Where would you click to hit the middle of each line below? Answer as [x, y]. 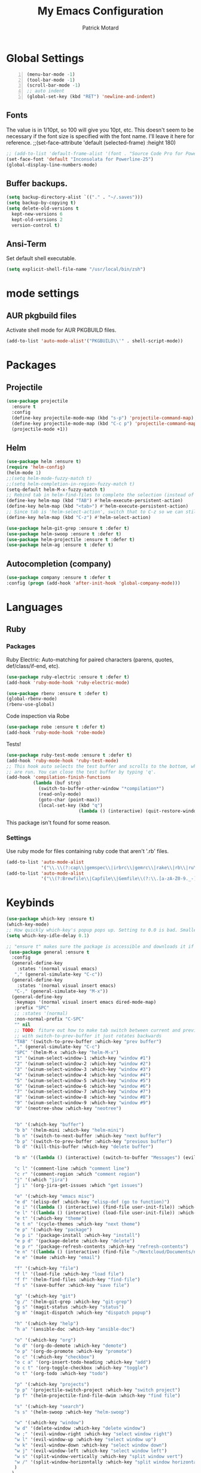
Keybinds [31, 903]
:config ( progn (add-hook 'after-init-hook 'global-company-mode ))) [93, 583]
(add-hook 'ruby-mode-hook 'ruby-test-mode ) [63, 761]
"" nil [22, 1025]
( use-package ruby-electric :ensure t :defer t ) [68, 677]
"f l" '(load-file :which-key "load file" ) [69, 1274]
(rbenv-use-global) [31, 705]
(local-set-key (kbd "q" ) [70, 805]
